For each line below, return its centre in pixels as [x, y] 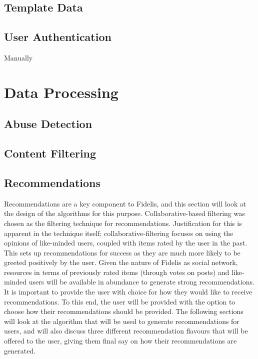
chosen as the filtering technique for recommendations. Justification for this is [123, 223]
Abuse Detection [48, 124]
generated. [20, 350]
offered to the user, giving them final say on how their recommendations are [120, 341]
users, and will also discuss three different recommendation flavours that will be [126, 331]
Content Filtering [50, 153]
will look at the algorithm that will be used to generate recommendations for [122, 321]
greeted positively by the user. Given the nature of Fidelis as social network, [121, 262]
